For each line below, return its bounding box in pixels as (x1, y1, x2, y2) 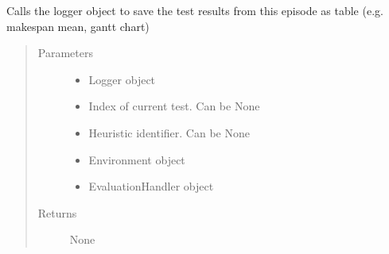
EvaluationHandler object (88, 178, 214, 194)
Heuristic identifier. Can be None (88, 124, 250, 140)
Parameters (37, 44, 93, 61)
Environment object (88, 151, 185, 167)
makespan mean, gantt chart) (6, 17, 150, 34)
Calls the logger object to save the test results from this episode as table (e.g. (6, 2, 383, 18)
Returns (37, 204, 77, 221)
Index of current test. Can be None (88, 98, 260, 114)
